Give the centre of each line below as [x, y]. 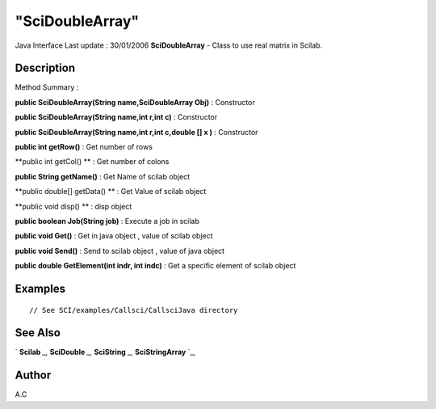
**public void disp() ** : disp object [73, 206]
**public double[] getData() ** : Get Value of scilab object [111, 192]
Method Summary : [47, 87]
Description [45, 68]
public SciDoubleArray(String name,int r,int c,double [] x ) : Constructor [136, 132]
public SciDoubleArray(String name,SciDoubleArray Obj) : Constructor [135, 102]
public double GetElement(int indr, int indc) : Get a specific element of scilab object [155, 266]
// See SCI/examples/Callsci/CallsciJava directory [134, 310]
